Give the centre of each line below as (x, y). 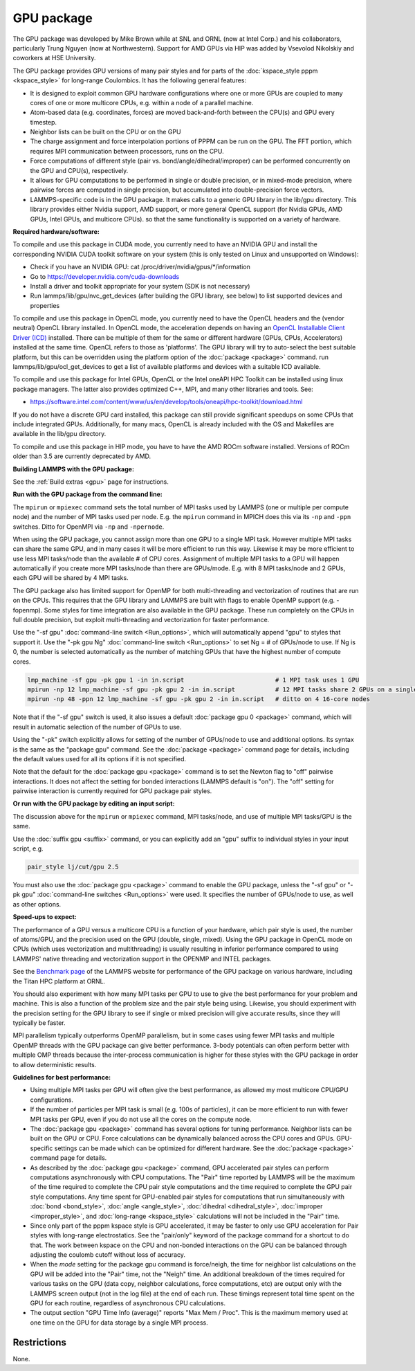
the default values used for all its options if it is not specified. (100, 759)
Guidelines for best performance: (62, 1078)
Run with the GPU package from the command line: (87, 494)
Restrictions (40, 1342)
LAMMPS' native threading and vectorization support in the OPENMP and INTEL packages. (142, 959)
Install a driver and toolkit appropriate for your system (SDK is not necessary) (140, 286)
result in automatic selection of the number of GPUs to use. (97, 727)
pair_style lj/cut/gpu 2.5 (73, 867)
